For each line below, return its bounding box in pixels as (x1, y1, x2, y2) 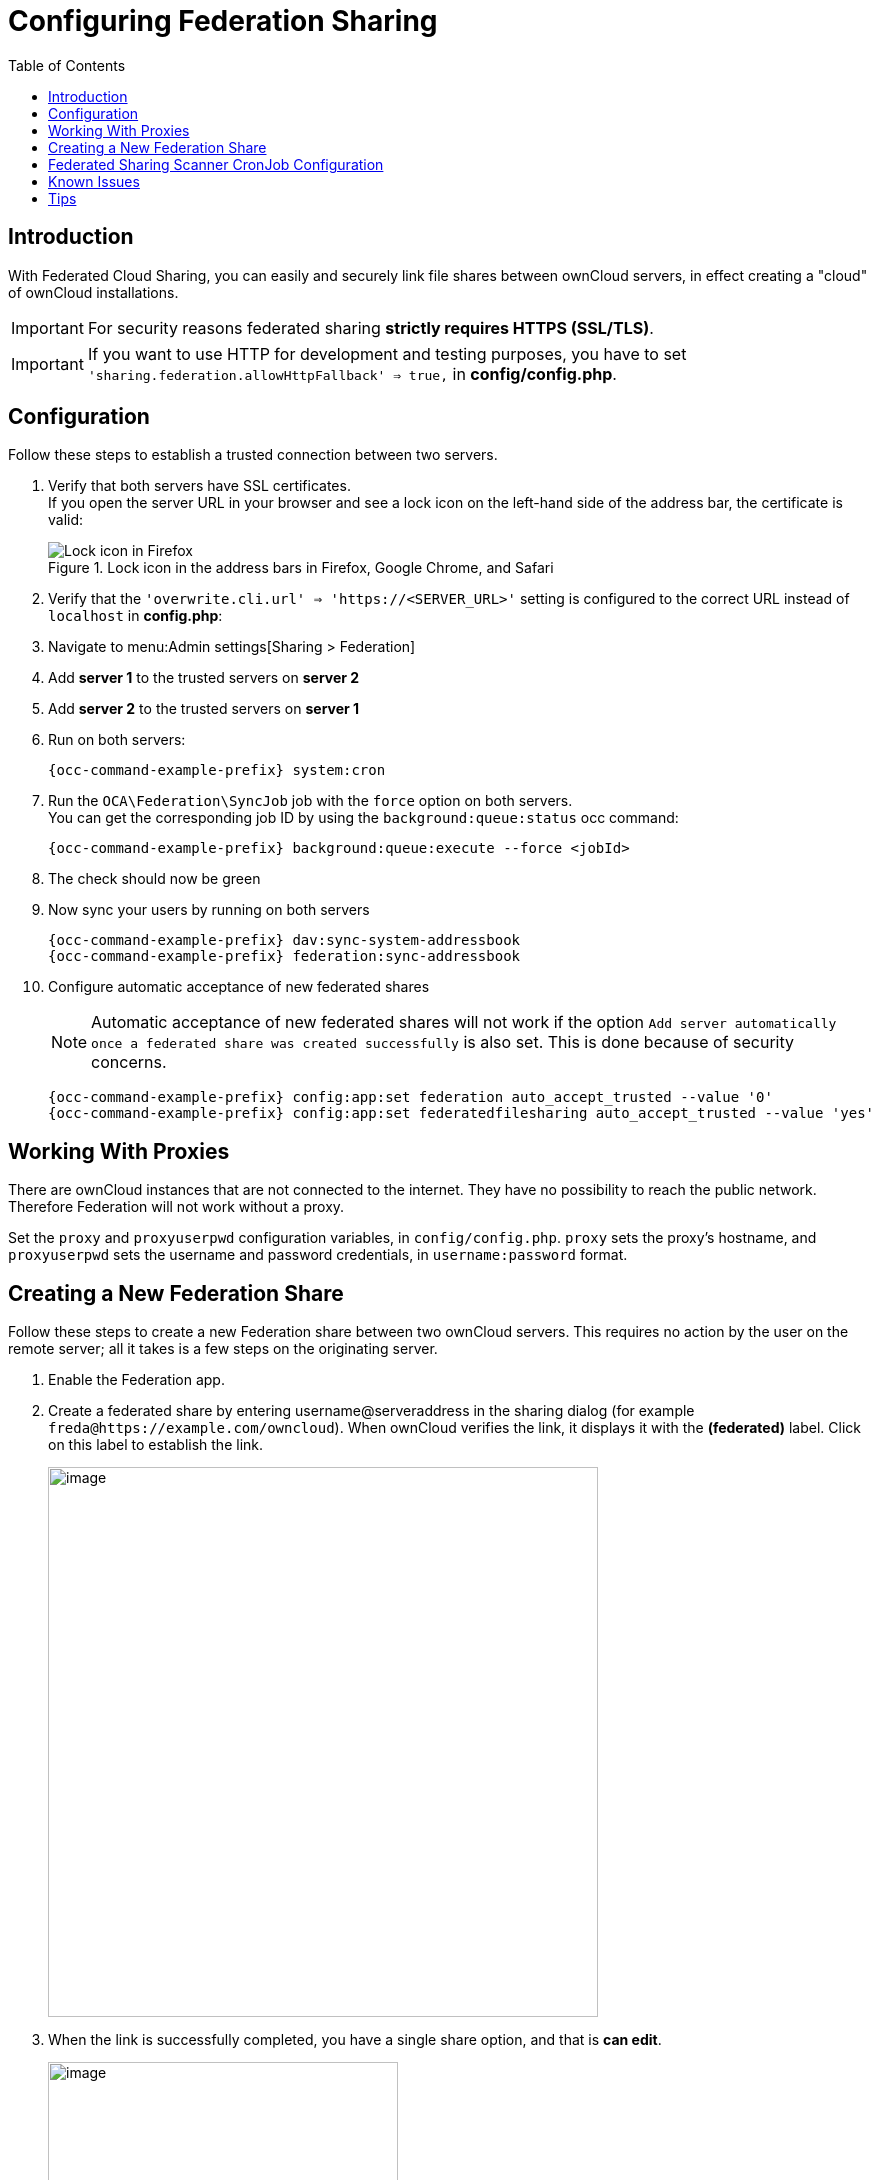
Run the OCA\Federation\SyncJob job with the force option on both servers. (48, 792, 573, 810)
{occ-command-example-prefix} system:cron (48, 762, 386, 779)
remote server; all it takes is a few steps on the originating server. (8, 1340, 438, 1358)
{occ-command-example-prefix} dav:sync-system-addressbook (48, 932, 521, 949)
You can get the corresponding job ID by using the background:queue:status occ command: (48, 809, 679, 827)
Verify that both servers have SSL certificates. (48, 477, 351, 495)
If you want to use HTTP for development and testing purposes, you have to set (87, 343, 687, 364)
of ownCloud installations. (8, 283, 179, 301)
